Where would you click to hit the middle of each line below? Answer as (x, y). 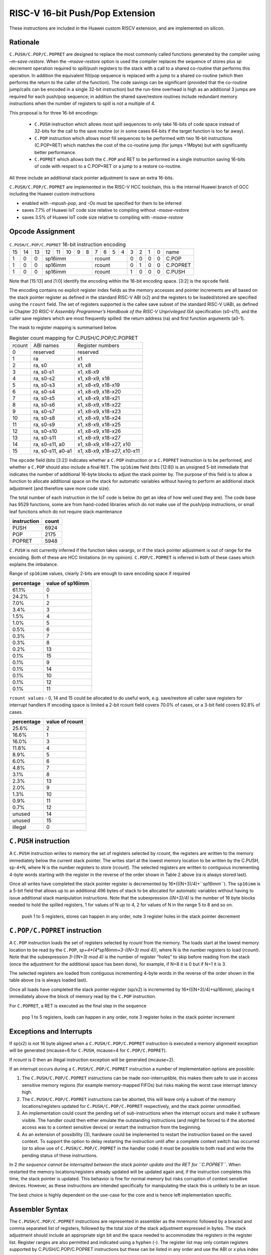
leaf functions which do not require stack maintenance (66, 512)
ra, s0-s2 (44, 379)
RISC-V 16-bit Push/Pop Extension (82, 13)
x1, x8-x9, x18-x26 (99, 431)
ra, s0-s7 (44, 412)
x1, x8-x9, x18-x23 (99, 412)
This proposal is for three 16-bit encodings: (54, 112)
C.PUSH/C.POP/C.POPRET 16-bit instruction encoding (67, 244)
